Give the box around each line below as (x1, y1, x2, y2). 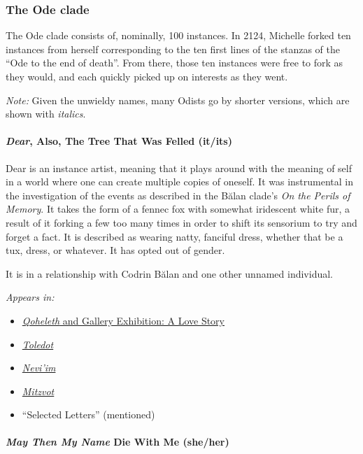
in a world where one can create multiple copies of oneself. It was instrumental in (6, 174, 354, 189)
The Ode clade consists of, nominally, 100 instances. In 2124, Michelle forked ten (6, 28, 351, 43)
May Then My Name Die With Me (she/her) (6, 434, 229, 449)
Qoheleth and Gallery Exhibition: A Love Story (22, 313, 225, 327)
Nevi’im (22, 360, 56, 375)
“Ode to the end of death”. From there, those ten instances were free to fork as (6, 55, 343, 70)
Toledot (22, 336, 54, 351)
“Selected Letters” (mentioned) (22, 407, 155, 422)
